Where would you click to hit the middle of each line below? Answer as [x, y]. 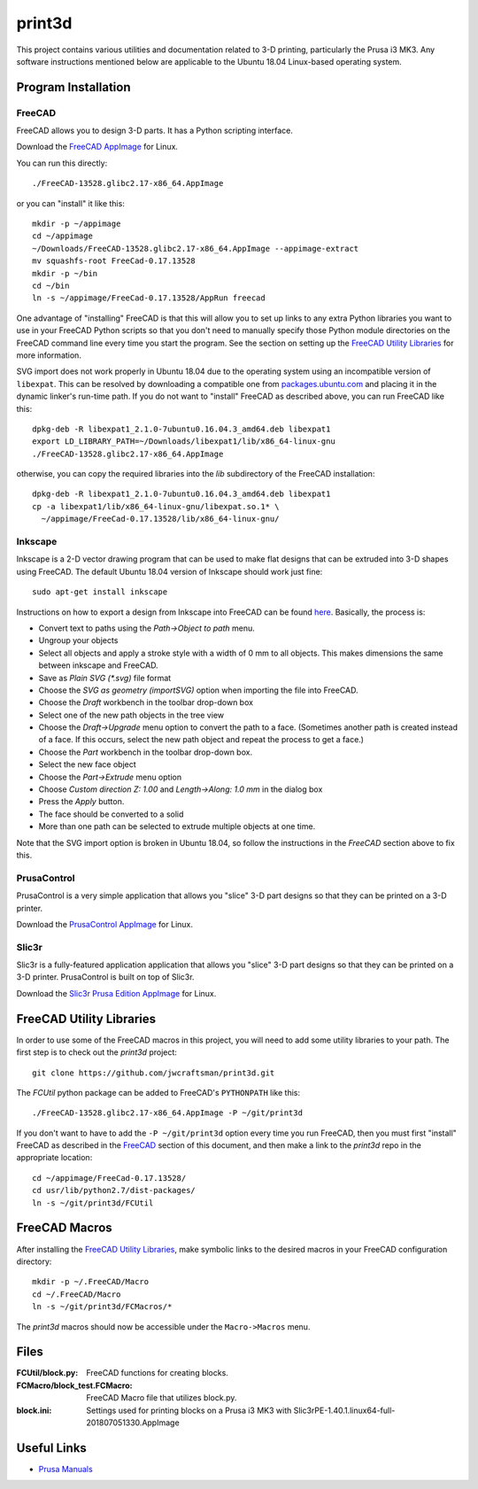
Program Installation [74, 87]
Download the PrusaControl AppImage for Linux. [105, 924]
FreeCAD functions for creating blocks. [158, 1373]
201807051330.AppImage [133, 1423]
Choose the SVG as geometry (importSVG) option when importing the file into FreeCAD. [198, 690]
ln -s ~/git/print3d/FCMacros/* [102, 1307]
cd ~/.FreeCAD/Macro [77, 1294]
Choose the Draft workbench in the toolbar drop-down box [146, 702]
